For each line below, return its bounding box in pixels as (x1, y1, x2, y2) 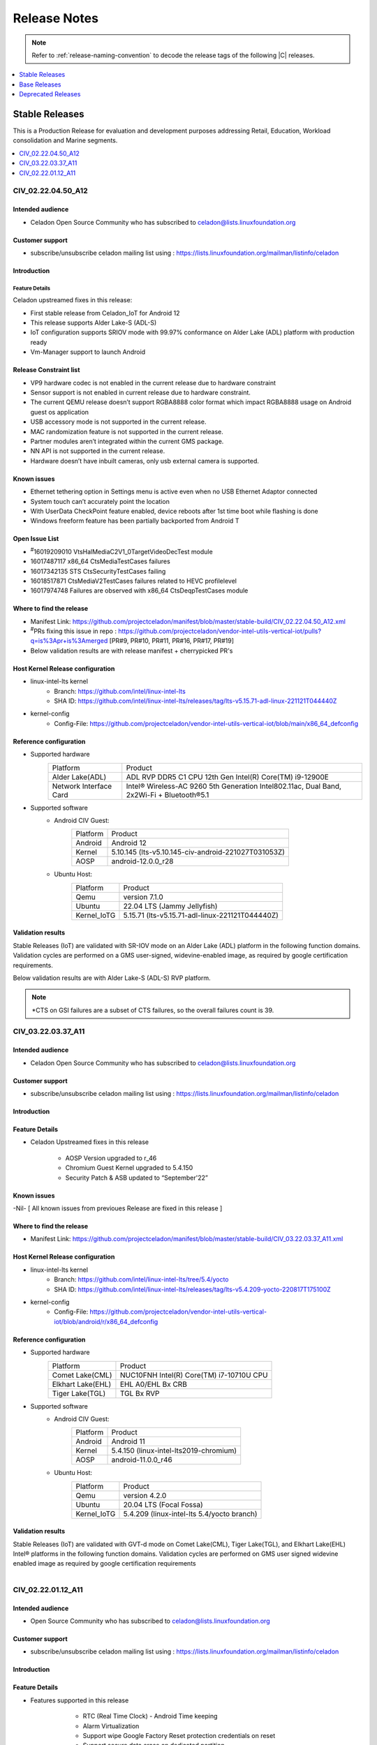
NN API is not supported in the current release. (30, 447, 165, 455)
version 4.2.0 (123, 1490, 167, 1500)
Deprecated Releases (19, 90, 81, 98)
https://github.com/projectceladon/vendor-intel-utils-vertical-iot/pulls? (117, 627, 321, 635)
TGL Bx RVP (119, 1388, 160, 1398)
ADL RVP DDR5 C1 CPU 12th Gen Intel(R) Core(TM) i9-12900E (126, 772, 330, 782)
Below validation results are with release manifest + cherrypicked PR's (30, 646, 233, 655)
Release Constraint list (13, 366, 80, 374)
